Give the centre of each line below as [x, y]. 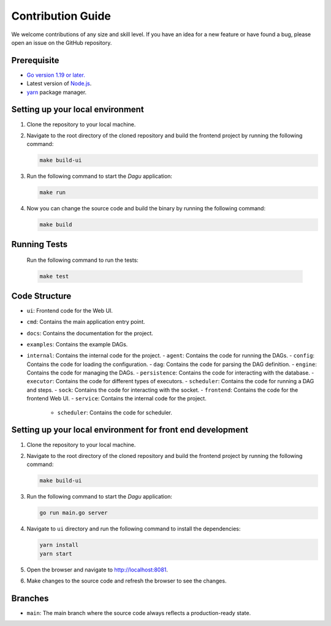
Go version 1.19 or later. [56, 75]
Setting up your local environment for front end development [130, 430]
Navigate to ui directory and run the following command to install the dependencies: [134, 529]
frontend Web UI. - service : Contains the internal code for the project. [116, 399]
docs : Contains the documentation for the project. [90, 333]
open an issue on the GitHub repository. [62, 42]
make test [54, 277]
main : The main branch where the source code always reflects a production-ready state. [139, 613]
